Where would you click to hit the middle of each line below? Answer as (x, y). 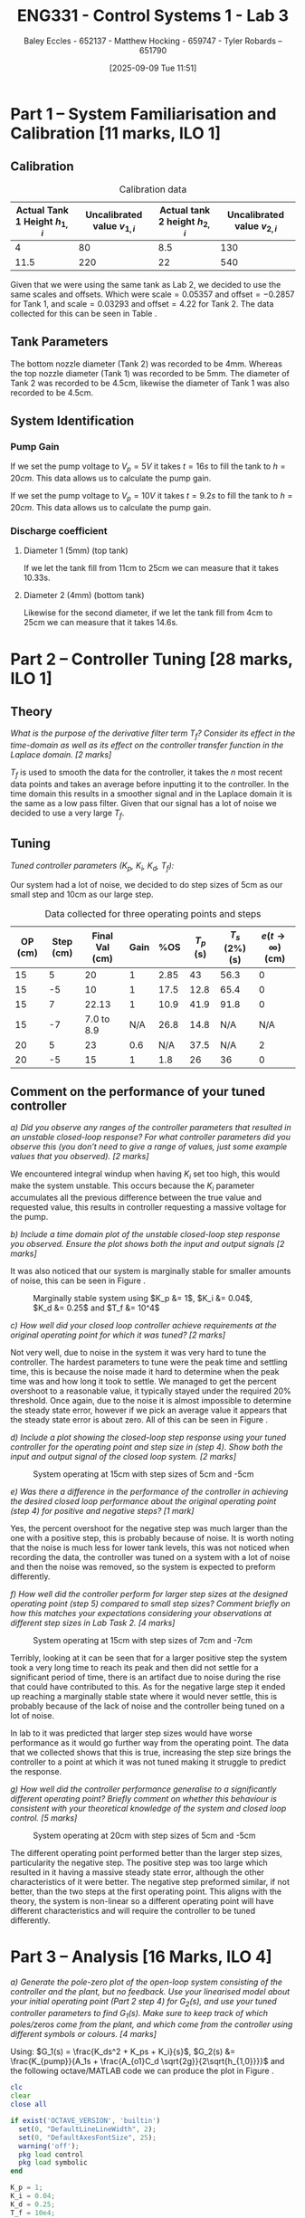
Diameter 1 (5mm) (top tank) (76, 551)
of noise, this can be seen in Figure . (78, 1280)
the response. (36, 1771)
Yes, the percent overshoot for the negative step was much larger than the (149, 1528)
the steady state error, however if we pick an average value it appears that (149, 1410)
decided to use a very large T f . (67, 814)
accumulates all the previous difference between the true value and (136, 1197)
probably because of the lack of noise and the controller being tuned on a (148, 1706)
